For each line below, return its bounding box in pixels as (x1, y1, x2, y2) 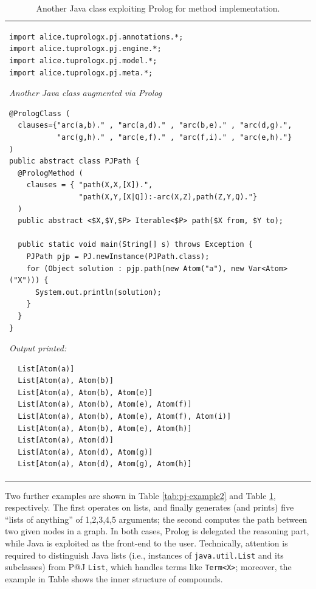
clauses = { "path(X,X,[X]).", (26, 181, 153, 190)
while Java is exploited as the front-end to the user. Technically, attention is (5, 536, 288, 549)
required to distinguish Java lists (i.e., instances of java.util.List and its (5, 548, 284, 561)
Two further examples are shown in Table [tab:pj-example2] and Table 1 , (5, 489, 276, 501)
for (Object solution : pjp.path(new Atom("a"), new (26, 264, 244, 273)
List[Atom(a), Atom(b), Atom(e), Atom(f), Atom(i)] (18, 412, 232, 421)
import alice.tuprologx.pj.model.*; (9, 57, 157, 66)
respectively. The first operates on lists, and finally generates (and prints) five (5, 501, 294, 514)
